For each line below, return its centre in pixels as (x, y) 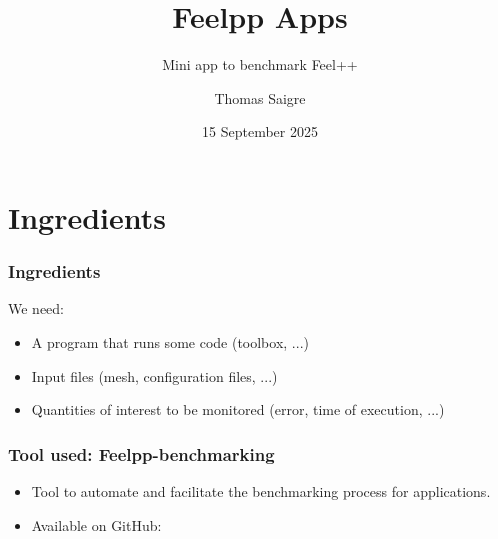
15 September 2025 (260, 131)
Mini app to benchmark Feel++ (260, 64)
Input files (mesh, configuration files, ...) (154, 375)
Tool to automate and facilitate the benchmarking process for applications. (261, 490)
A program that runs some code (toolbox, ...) (170, 341)
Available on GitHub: (96, 524)
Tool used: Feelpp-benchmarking (141, 453)
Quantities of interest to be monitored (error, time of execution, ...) (238, 409)
